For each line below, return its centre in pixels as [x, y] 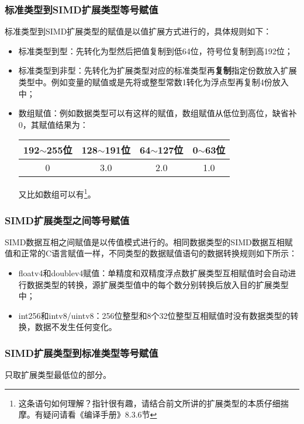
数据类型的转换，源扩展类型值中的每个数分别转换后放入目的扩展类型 [158, 284]
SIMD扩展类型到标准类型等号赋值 [82, 352]
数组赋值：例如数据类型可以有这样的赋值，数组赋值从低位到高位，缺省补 [158, 113]
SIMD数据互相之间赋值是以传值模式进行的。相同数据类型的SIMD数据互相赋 [149, 241]
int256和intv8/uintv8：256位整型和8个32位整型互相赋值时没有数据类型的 [154, 315]
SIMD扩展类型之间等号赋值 [67, 220]
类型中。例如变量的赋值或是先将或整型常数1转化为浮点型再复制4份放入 [153, 82]
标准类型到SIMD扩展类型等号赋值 [82, 9]
